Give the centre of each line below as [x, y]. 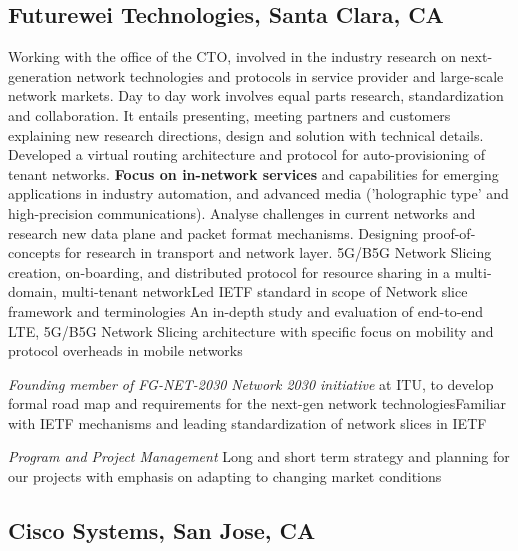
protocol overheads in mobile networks [125, 350]
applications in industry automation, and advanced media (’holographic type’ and [258, 193]
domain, [33, 291]
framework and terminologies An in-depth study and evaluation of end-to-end [246, 310]
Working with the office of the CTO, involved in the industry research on [232, 56]
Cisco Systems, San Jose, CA [162, 530]
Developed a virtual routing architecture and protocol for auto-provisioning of [247, 154]
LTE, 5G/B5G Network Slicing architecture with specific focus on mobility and [251, 330]
